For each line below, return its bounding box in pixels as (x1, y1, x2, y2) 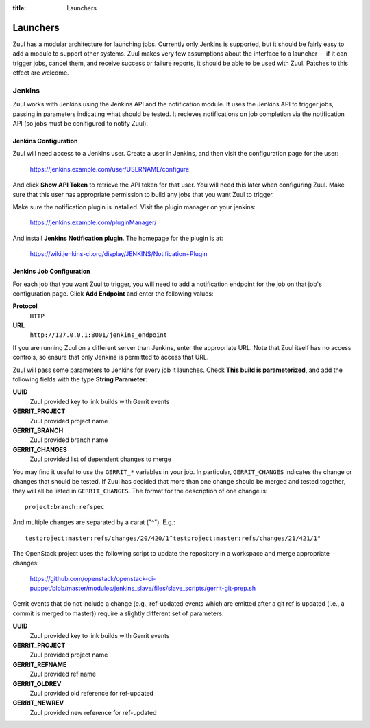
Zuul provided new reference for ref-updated (29, 708, 157, 716)
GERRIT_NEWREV (12, 698, 64, 707)
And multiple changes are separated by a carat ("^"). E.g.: (12, 518, 175, 526)
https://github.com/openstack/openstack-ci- (29, 574, 156, 583)
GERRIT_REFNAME (12, 660, 67, 668)
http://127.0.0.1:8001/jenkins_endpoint (29, 331, 168, 339)
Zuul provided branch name (29, 436, 108, 444)
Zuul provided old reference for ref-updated (29, 689, 154, 697)
